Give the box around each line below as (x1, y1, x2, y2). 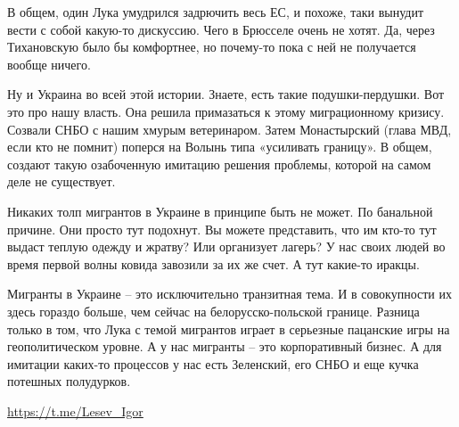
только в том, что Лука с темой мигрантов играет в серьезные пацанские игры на (7, 319, 450, 338)
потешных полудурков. (7, 372, 131, 390)
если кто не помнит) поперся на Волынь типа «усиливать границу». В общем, (7, 137, 432, 156)
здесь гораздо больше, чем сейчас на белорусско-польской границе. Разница (7, 301, 420, 320)
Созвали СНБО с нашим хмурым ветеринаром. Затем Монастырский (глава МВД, (7, 119, 452, 138)
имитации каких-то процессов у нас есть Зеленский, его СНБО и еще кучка (7, 354, 419, 373)
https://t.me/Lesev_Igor (7, 401, 143, 420)
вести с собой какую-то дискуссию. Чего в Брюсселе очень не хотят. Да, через (7, 20, 435, 38)
